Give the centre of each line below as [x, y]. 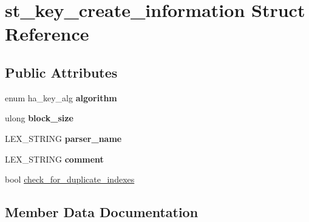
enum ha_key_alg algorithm [61, 97]
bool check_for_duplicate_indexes [70, 179]
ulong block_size [39, 118]
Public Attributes [61, 72]
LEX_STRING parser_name [63, 138]
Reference [47, 34]
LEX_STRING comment [54, 159]
